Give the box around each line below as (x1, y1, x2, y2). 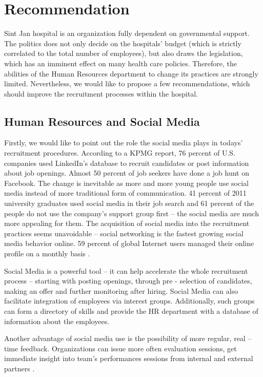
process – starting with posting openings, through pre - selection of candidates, (4, 275, 252, 286)
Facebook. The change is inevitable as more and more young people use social (4, 177, 249, 188)
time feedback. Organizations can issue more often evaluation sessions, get (4, 343, 237, 353)
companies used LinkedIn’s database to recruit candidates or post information (4, 157, 249, 168)
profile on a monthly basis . (4, 248, 90, 259)
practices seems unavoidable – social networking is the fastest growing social (4, 228, 244, 238)
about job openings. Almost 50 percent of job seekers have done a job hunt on (4, 167, 249, 178)
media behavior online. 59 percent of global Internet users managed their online (4, 238, 254, 249)
